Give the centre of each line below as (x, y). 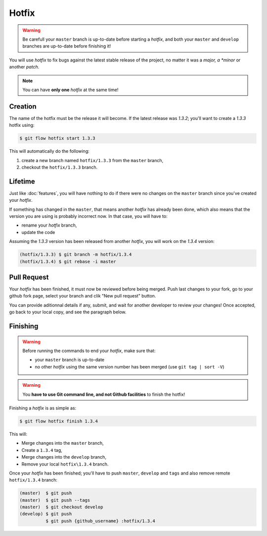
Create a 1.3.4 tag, (42, 450)
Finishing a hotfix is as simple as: (43, 408)
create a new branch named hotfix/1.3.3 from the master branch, (92, 160)
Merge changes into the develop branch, (64, 457)
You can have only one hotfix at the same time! (70, 90)
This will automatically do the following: (49, 151)
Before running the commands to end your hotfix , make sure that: (89, 351)
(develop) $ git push (46, 514)
